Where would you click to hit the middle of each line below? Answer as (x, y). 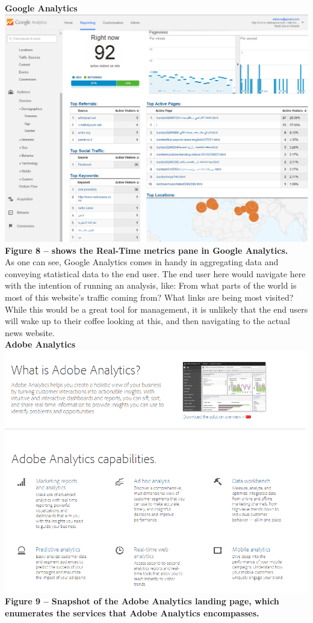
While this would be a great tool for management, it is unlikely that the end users (156, 309)
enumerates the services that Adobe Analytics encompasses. (132, 612)
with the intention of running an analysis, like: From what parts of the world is (151, 285)
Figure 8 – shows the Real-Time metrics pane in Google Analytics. (147, 250)
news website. (30, 332)
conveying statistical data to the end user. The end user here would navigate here (155, 273)
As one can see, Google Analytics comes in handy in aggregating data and (142, 262)
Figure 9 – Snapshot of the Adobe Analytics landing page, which (142, 601)
